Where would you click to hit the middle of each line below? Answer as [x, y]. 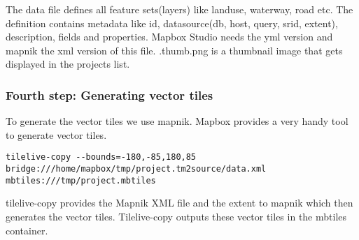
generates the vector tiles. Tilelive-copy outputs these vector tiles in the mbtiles [176, 216]
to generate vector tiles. [56, 134]
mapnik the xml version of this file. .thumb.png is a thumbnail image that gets [174, 50]
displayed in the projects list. [68, 64]
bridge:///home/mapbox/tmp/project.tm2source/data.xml [136, 169]
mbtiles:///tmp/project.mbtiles [81, 180]
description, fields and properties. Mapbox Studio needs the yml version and [169, 37]
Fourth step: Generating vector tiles [110, 95]
